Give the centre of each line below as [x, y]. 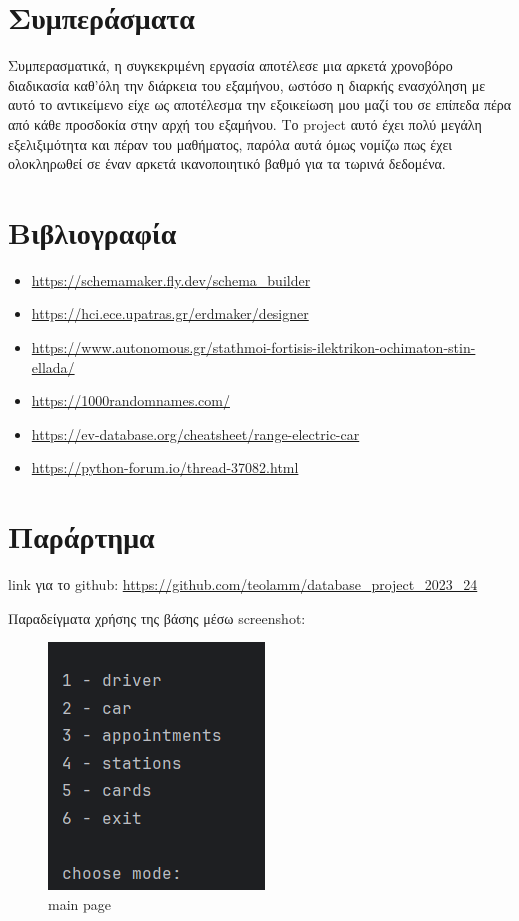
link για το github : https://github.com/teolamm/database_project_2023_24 [243, 584]
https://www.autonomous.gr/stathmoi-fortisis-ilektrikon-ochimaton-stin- [253, 347]
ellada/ [53, 366]
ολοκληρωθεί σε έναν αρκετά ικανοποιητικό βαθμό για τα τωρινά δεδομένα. [227, 163]
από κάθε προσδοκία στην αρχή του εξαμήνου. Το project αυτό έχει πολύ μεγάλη [245, 123]
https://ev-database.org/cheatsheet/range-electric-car [195, 433]
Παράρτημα [81, 536]
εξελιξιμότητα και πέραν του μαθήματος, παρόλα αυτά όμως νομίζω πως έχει [230, 143]
